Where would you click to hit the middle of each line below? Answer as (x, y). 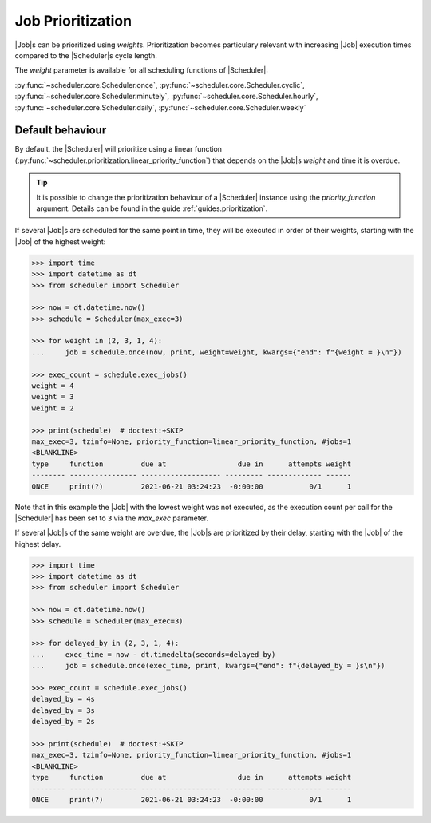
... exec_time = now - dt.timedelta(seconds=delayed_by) (154, 654)
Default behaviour (61, 131)
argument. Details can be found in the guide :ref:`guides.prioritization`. (152, 208)
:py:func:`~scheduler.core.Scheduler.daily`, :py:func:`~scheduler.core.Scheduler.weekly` (160, 107)
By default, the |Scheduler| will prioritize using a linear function (119, 149)
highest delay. (38, 544)
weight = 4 (53, 386)
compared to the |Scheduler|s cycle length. (86, 55)
